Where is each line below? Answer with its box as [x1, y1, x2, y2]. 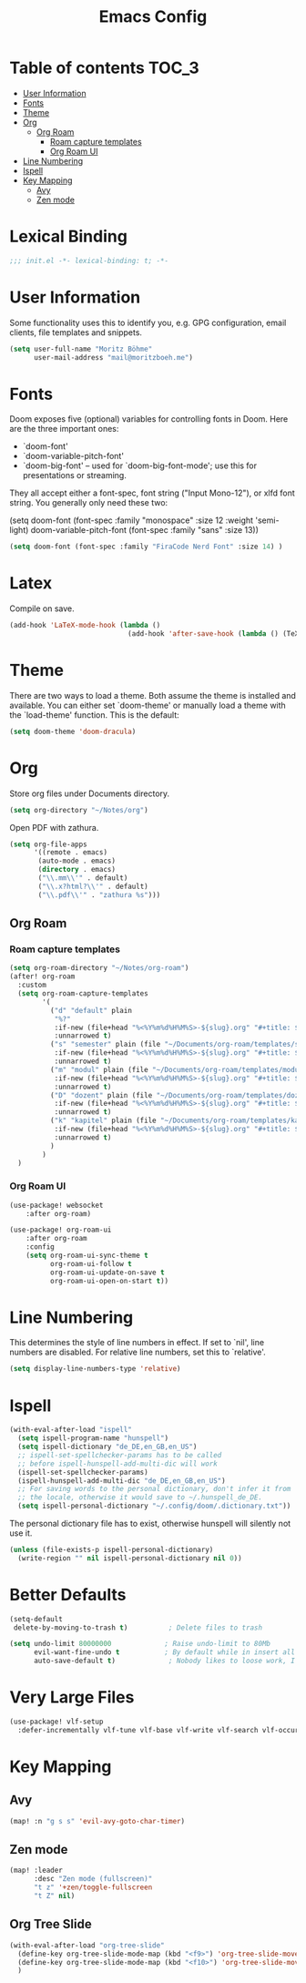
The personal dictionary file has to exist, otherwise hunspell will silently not [9, 1518, 291, 1529]
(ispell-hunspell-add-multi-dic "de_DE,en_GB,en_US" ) [17, 1476, 226, 1486]
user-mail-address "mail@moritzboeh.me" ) [33, 353, 194, 362]
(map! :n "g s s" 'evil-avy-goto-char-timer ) [9, 1816, 185, 1825]
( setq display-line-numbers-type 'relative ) [9, 1365, 181, 1374]
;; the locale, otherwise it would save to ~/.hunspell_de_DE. [17, 1493, 262, 1502]
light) [9, 525, 29, 536]
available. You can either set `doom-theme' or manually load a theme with [9, 700, 287, 710]
